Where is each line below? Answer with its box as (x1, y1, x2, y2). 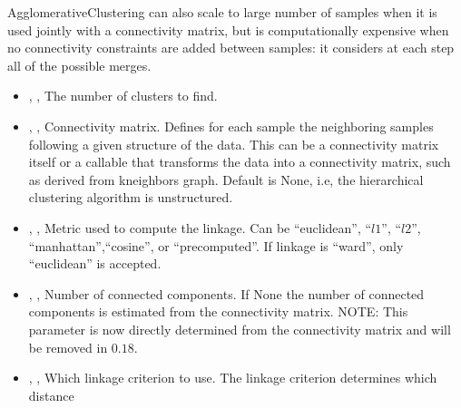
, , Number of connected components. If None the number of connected (28, 284, 425, 303)
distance (28, 385, 74, 404)
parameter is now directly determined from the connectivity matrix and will (28, 319, 451, 338)
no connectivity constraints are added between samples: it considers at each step (7, 38, 455, 57)
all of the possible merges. (7, 55, 152, 74)
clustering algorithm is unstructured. (28, 188, 233, 207)
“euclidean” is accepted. (28, 254, 162, 273)
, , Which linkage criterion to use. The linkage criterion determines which (28, 368, 437, 387)
